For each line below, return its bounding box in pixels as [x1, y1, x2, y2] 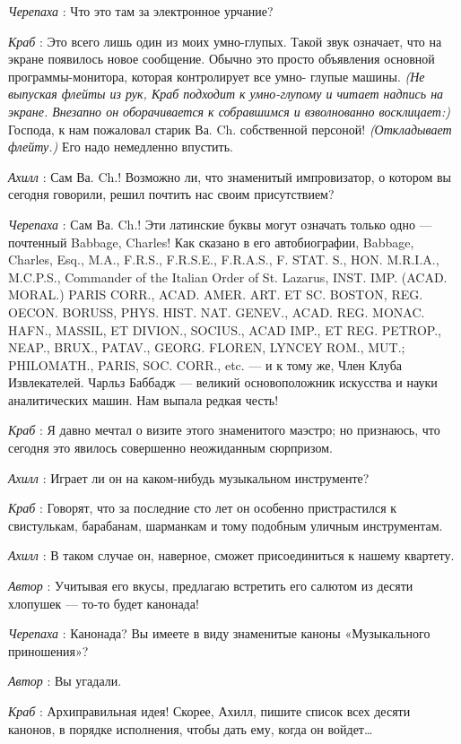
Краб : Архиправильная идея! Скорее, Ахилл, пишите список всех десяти [8, 702, 411, 720]
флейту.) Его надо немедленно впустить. [8, 137, 233, 156]
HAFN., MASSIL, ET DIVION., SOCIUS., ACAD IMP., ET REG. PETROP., [8, 320, 441, 339]
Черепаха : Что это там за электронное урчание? [8, 2, 274, 20]
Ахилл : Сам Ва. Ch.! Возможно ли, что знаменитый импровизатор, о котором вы [8, 167, 451, 186]
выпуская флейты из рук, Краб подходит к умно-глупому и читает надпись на [8, 84, 444, 103]
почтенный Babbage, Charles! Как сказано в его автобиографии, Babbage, [8, 232, 414, 251]
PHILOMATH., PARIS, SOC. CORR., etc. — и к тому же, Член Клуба [8, 355, 403, 374]
